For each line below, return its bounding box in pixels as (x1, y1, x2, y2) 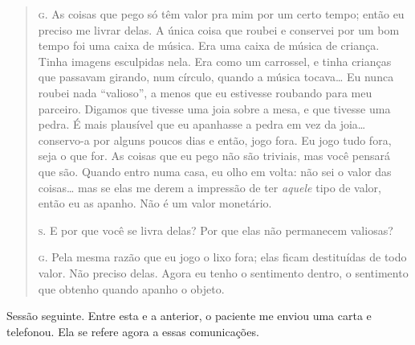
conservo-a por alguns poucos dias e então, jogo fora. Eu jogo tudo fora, (38, 131, 392, 148)
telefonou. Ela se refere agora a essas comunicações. (6, 322, 259, 339)
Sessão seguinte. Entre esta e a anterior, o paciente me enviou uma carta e (6, 307, 372, 324)
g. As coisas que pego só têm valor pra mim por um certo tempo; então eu (38, 6, 405, 22)
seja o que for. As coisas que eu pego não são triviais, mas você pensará (38, 147, 390, 164)
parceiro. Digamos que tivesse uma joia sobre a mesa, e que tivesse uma (38, 100, 391, 117)
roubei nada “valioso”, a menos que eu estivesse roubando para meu (38, 84, 372, 101)
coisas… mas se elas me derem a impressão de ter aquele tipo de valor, (38, 179, 381, 195)
